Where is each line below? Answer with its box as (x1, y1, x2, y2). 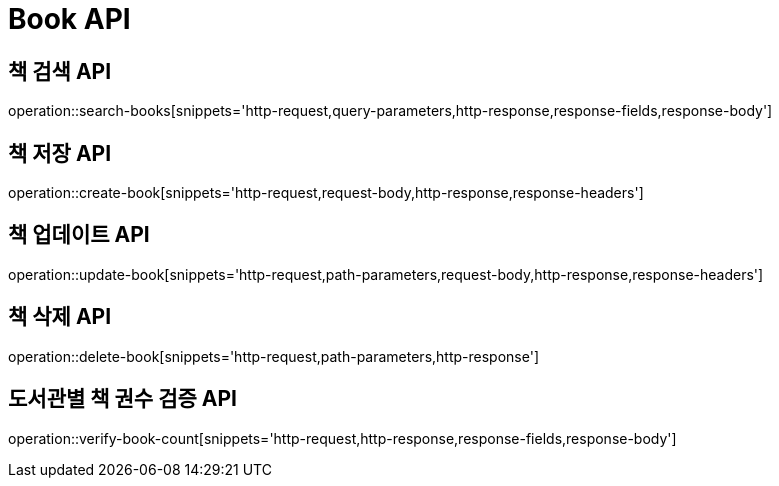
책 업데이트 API (8, 222, 150, 248)
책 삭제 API (8, 304, 112, 330)
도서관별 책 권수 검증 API (8, 386, 237, 412)
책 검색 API (8, 58, 112, 84)
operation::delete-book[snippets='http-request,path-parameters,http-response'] (8, 347, 539, 365)
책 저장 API (8, 140, 112, 166)
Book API (8, 2, 131, 36)
